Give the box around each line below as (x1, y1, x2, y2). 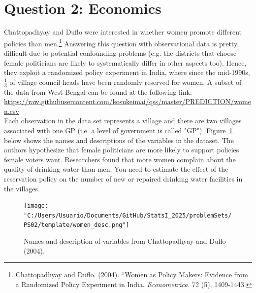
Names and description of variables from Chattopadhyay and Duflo (24, 236, 226, 246)
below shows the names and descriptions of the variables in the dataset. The (4, 135, 234, 145)
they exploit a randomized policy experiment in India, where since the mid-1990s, (4, 67, 250, 77)
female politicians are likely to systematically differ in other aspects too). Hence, (4, 57, 247, 68)
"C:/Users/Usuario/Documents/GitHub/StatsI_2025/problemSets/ (24, 212, 232, 219)
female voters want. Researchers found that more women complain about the (4, 154, 236, 164)
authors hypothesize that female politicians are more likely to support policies (4, 145, 239, 155)
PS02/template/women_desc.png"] (24, 221, 129, 229)
